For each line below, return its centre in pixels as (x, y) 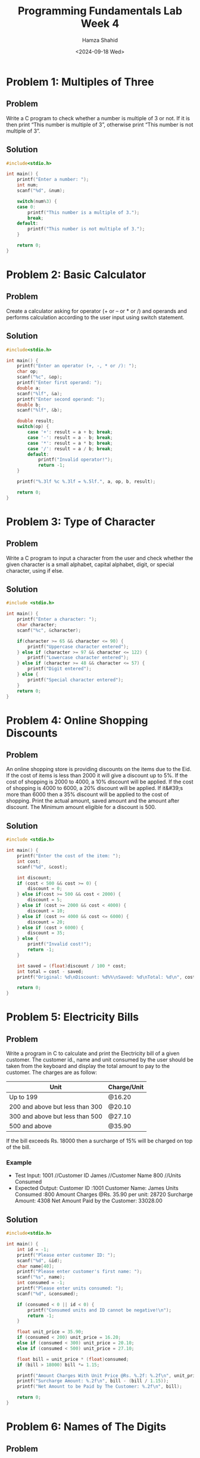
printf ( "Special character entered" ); (76, 680)
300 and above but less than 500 (56, 1116)
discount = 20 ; (46, 922)
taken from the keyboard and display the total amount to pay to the (88, 1066)
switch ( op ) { (33, 427)
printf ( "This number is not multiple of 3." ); (86, 229)
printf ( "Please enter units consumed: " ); (70, 1288)
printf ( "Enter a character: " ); (57, 619)
